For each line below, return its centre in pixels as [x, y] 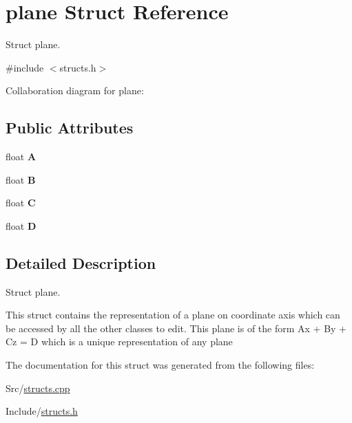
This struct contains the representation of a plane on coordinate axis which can [173, 315]
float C [21, 203]
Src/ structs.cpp [38, 388]
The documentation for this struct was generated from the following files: [160, 365]
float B [21, 179]
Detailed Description [81, 262]
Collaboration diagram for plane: [75, 90]
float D [21, 225]
